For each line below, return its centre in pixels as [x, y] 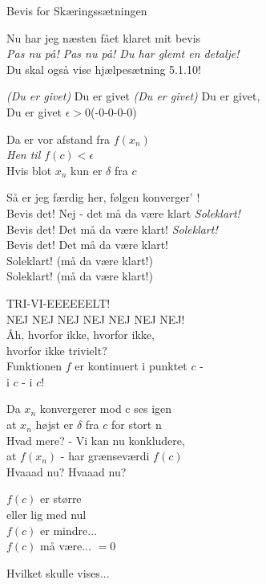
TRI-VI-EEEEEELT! [58, 302]
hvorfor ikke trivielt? [57, 350]
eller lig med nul [46, 515]
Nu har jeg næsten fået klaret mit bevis [104, 37]
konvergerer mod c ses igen [106, 408]
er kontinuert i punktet [131, 366]
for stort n [136, 425]
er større [61, 498]
